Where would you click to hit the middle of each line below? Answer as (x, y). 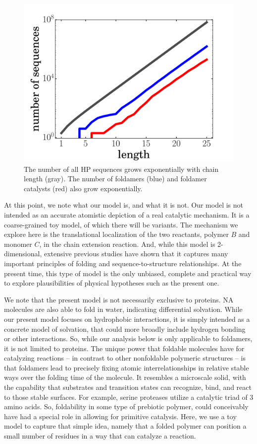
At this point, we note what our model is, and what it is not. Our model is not (124, 205)
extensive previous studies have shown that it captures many (136, 254)
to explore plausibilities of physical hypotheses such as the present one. (112, 283)
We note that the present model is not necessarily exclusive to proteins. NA (119, 299)
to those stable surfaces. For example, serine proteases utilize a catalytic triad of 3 (129, 397)
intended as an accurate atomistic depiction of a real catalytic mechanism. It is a (127, 214)
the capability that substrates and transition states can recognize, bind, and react (128, 387)
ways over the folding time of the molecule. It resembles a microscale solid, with (125, 377)
